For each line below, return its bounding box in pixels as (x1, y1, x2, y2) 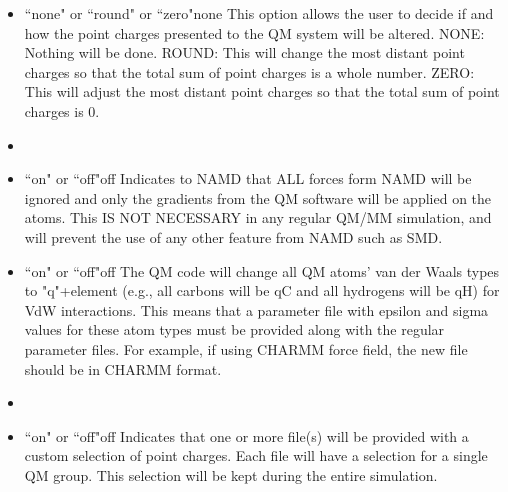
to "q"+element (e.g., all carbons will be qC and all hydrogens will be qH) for (24, 280, 500, 301)
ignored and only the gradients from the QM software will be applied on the (24, 187, 492, 208)
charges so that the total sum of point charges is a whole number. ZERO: (24, 61, 475, 82)
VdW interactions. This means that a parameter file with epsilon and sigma (24, 299, 489, 320)
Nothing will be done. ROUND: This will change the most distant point (24, 42, 465, 63)
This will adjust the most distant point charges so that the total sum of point (24, 81, 500, 102)
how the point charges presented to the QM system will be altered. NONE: (24, 22, 485, 43)
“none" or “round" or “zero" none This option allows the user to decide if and (24, 3, 494, 23)
